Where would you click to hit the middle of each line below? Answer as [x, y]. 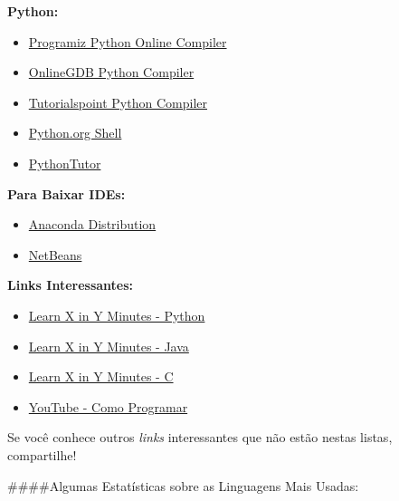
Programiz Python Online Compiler [128, 41]
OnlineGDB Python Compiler [111, 72]
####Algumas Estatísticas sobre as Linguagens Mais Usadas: [183, 485]
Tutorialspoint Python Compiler [118, 102]
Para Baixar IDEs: [66, 193]
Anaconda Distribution [92, 224]
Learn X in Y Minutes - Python [117, 315]
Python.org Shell [75, 133]
